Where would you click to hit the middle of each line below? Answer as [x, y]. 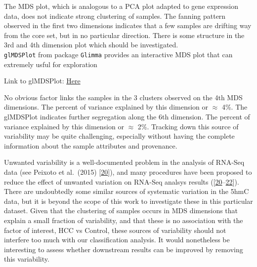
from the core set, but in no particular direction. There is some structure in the [124, 35]
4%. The [235, 107]
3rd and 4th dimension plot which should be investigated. [91, 45]
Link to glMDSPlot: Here [42, 81]
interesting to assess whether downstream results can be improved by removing [124, 249]
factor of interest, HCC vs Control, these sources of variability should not [115, 230]
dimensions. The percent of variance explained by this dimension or [106, 107]
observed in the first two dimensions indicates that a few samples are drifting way [128, 25]
